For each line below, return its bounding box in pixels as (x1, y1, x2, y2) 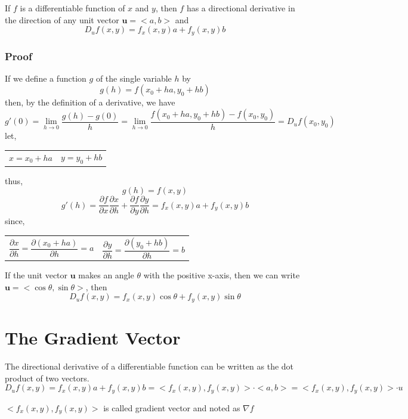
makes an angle (78, 269, 134, 281)
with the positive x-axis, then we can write (143, 269, 300, 281)
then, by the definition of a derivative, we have (5, 96, 175, 108)
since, (5, 215, 25, 227)
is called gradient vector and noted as (103, 401, 240, 414)
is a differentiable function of (20, 2, 125, 14)
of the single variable (95, 72, 172, 84)
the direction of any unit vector (5, 13, 119, 26)
